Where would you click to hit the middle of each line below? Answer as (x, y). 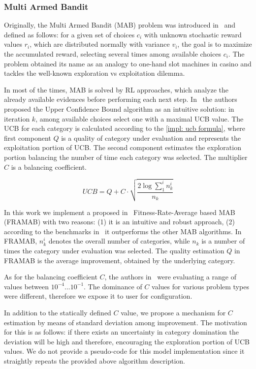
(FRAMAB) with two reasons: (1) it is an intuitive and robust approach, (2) (119, 222)
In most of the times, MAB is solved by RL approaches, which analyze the (116, 89)
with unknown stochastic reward (193, 34)
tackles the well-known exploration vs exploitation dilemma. (95, 73)
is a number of (223, 241)
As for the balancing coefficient (51, 277)
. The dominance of (113, 286)
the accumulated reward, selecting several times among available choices (112, 54)
